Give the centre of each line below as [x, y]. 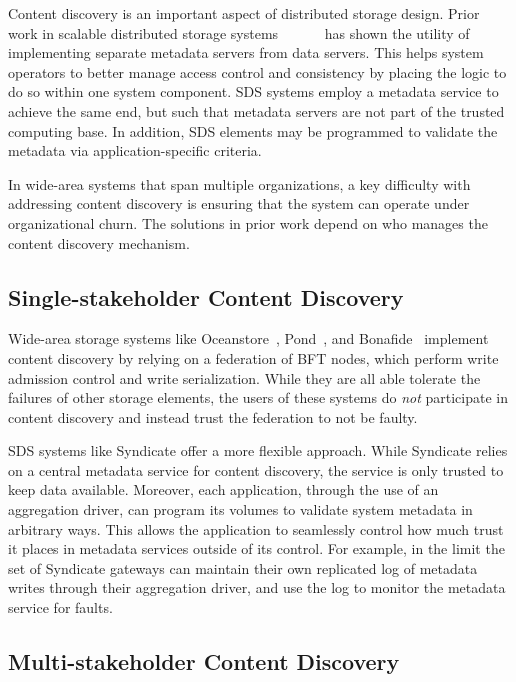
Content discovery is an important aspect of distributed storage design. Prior [244, 13]
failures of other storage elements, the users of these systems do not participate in [258, 397]
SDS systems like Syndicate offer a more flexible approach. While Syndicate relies [258, 450]
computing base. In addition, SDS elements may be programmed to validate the [253, 130]
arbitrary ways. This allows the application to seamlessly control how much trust [256, 528]
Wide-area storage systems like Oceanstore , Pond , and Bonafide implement [248, 338]
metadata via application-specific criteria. [135, 150]
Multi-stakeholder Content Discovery [204, 661]
